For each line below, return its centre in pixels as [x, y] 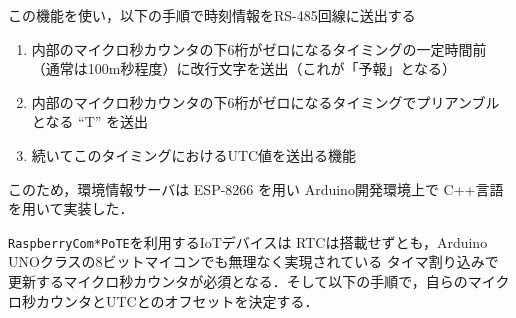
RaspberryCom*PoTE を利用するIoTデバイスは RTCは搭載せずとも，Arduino [248, 241]
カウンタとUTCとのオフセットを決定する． [177, 300]
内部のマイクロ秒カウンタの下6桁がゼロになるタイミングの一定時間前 [259, 48]
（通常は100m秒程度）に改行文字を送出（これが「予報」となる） [244, 68]
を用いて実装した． [71, 208]
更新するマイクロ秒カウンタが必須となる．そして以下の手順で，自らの [238, 281]
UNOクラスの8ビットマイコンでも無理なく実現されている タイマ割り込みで [253, 261]
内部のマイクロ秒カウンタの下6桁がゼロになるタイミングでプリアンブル [265, 101]
